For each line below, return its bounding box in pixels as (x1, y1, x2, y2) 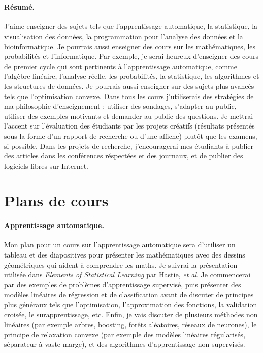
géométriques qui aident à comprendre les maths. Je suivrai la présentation (4, 259, 238, 270)
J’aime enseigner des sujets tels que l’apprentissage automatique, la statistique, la (4, 21, 258, 31)
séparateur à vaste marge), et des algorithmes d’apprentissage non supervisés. (4, 339, 245, 349)
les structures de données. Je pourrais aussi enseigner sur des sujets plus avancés (4, 80, 254, 91)
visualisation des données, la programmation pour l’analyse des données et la (4, 30, 243, 41)
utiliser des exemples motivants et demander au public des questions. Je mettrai (4, 110, 253, 121)
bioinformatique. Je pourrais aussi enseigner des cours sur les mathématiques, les (4, 41, 256, 51)
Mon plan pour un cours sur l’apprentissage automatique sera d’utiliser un (4, 239, 236, 250)
